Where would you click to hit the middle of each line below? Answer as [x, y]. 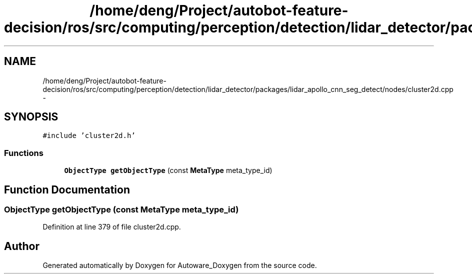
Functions [24, 153]
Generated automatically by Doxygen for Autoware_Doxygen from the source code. [180, 265]
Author [22, 246]
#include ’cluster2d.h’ [89, 136]
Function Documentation [67, 189]
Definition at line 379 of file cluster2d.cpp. [112, 227]
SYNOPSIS [31, 117]
